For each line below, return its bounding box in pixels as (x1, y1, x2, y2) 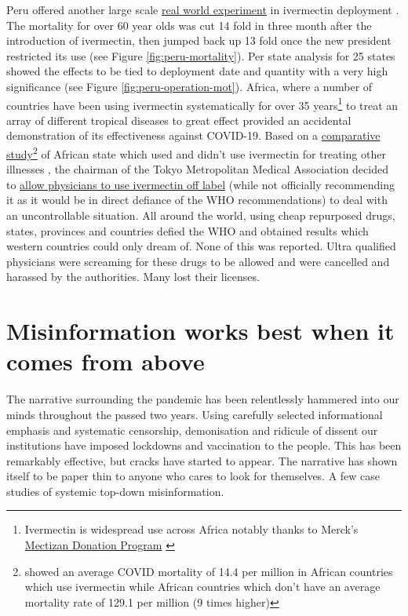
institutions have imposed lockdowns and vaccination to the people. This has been (6, 437, 402, 454)
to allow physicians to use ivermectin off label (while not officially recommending (6, 176, 395, 192)
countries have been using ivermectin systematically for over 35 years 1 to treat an (6, 94, 399, 113)
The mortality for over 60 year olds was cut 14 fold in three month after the (6, 16, 372, 33)
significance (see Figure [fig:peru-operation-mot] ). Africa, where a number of (6, 78, 373, 94)
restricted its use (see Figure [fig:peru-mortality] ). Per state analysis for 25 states (6, 47, 395, 64)
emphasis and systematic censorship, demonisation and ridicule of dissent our (6, 421, 378, 438)
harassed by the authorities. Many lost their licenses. (6, 268, 260, 285)
